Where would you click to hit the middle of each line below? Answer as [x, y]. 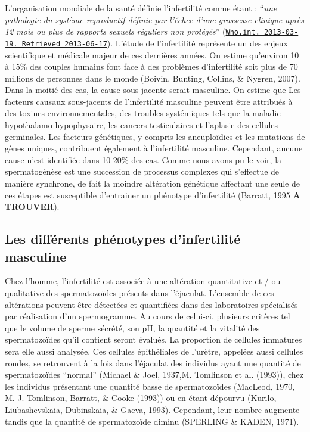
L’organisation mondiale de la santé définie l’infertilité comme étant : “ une [141, 8]
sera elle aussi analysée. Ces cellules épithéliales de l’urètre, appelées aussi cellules [154, 351]
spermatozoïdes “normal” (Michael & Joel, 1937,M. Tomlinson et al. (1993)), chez [154, 374]
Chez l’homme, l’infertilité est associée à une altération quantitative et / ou [143, 281]
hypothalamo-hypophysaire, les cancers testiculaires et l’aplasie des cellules [142, 125]
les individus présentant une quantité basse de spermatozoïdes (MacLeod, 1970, [150, 386]
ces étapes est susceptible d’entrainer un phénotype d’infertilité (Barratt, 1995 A [153, 195]
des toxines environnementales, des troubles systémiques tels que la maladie [143, 113]
